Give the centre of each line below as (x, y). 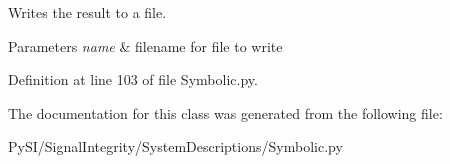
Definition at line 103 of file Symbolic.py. (133, 79)
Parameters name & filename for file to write (145, 45)
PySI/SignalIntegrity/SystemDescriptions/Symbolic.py (175, 146)
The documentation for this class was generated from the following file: (225, 112)
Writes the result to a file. (87, 12)
